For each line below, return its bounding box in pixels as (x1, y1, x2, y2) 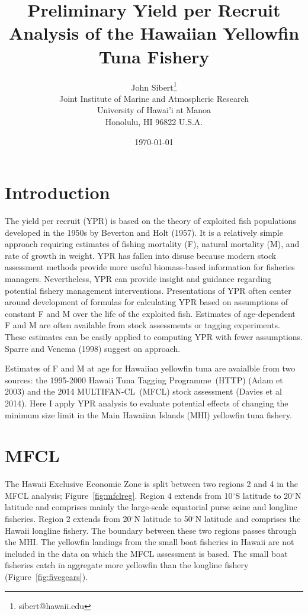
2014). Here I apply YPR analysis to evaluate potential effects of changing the (5, 396, 288, 409)
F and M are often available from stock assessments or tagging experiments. (5, 319, 280, 331)
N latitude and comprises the (195, 512, 301, 525)
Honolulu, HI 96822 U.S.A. (105, 115, 203, 127)
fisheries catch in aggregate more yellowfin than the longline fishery (5, 559, 249, 571)
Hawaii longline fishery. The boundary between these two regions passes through (5, 524, 297, 536)
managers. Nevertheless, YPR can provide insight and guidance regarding (5, 273, 272, 285)
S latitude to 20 (235, 489, 293, 501)
